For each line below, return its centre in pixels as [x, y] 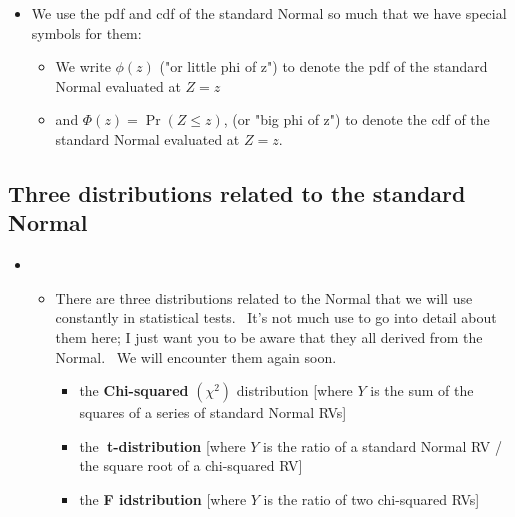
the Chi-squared [134, 390]
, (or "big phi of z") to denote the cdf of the [356, 119]
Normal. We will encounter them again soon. [196, 356]
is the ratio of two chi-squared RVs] [371, 498]
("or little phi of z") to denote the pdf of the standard [323, 66]
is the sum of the [422, 390]
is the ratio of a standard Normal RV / [382, 445]
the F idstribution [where [163, 498]
